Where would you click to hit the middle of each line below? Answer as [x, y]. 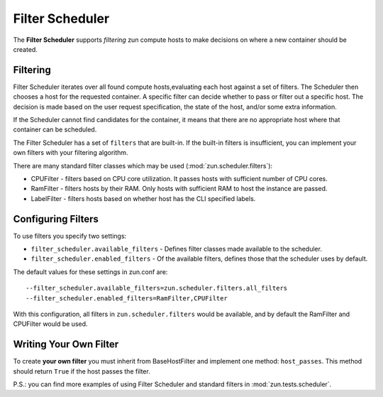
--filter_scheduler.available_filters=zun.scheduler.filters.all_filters [157, 288]
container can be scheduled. [55, 130]
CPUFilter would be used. [50, 324]
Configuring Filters [56, 219]
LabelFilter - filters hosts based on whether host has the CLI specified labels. [143, 198]
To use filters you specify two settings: [70, 236]
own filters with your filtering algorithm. [71, 153]
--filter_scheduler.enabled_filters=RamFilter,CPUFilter [127, 298]
